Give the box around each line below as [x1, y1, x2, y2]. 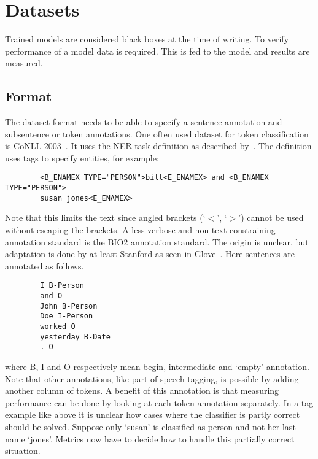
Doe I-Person [40, 312, 93, 321]
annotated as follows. [5, 259, 84, 272]
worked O [40, 322, 76, 331]
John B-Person [40, 301, 98, 310]
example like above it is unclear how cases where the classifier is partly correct [5, 408, 300, 421]
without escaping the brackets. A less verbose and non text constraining [5, 223, 276, 236]
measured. [5, 56, 43, 69]
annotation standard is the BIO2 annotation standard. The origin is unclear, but [5, 235, 309, 248]
